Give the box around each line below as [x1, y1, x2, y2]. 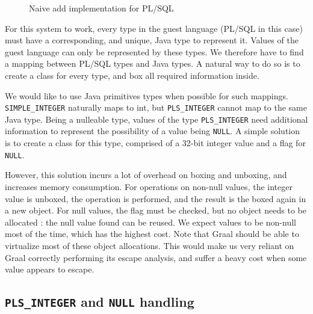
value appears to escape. [5, 263, 95, 276]
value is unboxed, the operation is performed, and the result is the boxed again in [5, 192, 306, 205]
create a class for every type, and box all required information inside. [5, 69, 259, 81]
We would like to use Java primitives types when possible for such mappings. [5, 89, 288, 102]
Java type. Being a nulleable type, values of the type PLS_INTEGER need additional [5, 112, 308, 125]
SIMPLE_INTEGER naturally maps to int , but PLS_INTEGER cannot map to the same [5, 101, 307, 114]
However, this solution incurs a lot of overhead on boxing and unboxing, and [5, 168, 287, 181]
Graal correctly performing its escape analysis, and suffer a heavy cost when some [5, 251, 307, 263]
